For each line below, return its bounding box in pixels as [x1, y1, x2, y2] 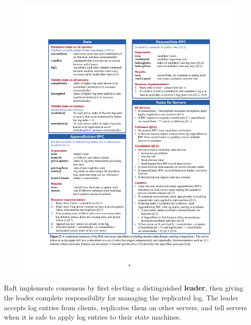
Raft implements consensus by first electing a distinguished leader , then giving [4, 283, 244, 293]
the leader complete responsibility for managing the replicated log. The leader [4, 292, 239, 303]
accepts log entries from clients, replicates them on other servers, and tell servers [4, 302, 247, 312]
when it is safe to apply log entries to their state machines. [4, 312, 181, 322]
